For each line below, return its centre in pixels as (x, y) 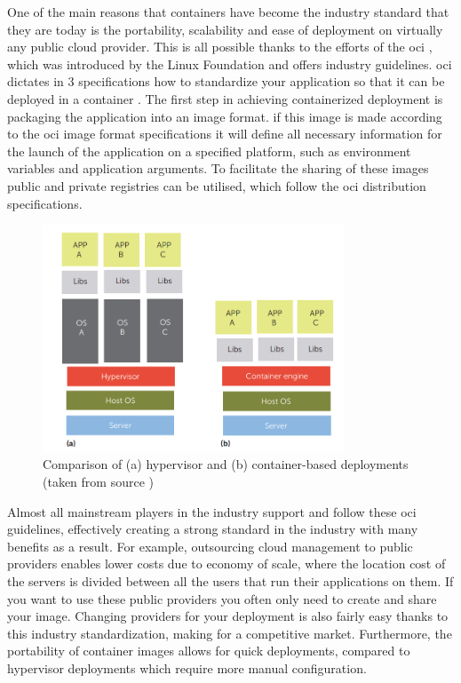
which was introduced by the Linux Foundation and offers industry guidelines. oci (230, 64)
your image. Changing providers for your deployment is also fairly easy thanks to (228, 616)
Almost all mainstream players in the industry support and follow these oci (212, 511)
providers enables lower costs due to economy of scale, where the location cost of (227, 564)
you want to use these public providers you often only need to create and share (222, 598)
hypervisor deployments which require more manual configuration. (187, 668)
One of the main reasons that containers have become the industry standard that (228, 12)
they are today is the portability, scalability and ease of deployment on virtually (225, 29)
